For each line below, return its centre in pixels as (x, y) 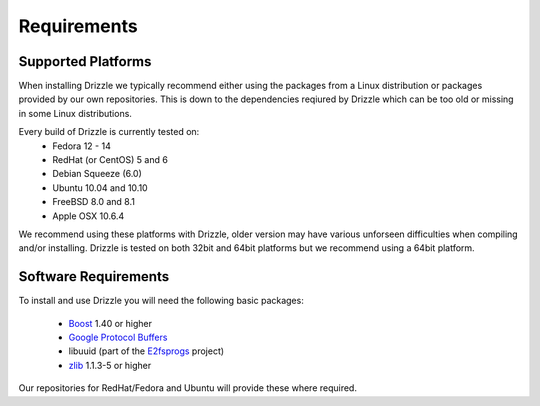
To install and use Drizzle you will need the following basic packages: (161, 301)
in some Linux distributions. (75, 113)
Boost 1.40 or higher (110, 323)
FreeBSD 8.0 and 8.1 (93, 202)
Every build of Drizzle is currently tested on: (109, 132)
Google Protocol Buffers (118, 337)
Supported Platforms (85, 61)
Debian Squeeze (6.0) (97, 174)
